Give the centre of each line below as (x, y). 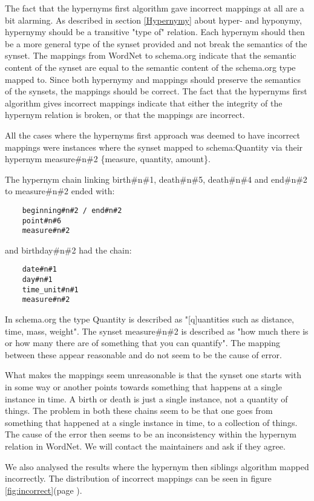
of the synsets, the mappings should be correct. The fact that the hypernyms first (156, 91)
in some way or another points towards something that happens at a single (143, 387)
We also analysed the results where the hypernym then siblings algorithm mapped (157, 466)
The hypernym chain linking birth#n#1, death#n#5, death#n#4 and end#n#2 (156, 179)
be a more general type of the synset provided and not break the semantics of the (156, 43)
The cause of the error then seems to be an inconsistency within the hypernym (151, 434)
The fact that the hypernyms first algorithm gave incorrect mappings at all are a (155, 8)
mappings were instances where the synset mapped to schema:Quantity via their (154, 147)
